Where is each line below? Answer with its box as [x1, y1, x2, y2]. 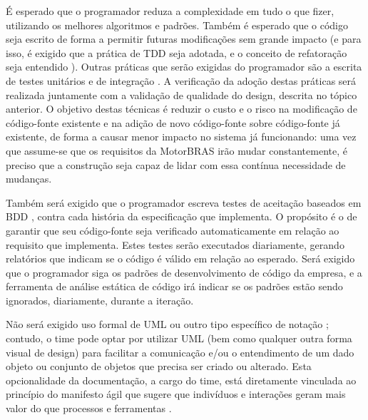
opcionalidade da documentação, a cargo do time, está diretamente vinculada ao [6, 372, 357, 387]
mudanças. [6, 171, 52, 186]
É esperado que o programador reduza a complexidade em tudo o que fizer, [6, 4, 334, 18]
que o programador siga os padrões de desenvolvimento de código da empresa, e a [6, 265, 362, 280]
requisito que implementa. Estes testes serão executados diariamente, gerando [6, 237, 344, 252]
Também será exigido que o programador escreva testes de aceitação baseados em [6, 195, 362, 210]
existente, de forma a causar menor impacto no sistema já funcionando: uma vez [6, 129, 357, 144]
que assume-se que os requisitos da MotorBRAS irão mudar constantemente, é [6, 143, 347, 158]
